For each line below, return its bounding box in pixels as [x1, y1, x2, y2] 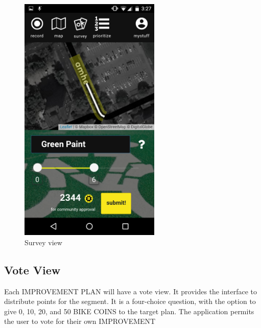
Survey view [25, 237, 62, 247]
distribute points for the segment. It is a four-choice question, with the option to [4, 296, 256, 307]
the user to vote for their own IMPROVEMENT [4, 316, 156, 326]
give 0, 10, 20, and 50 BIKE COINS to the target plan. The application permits [4, 306, 254, 316]
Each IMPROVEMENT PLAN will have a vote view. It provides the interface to [4, 286, 257, 296]
